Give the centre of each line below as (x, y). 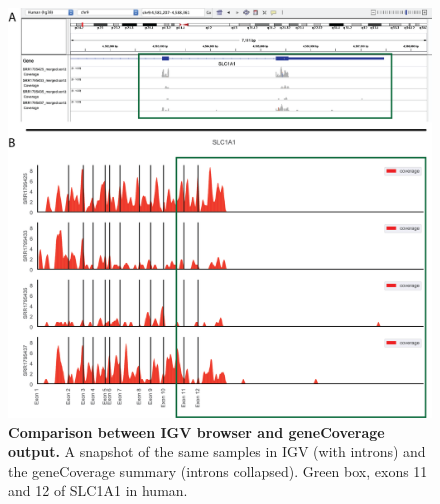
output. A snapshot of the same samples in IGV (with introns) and (217, 451)
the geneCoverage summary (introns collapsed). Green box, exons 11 (218, 470)
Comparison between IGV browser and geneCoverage (196, 431)
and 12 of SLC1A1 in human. (98, 490)
